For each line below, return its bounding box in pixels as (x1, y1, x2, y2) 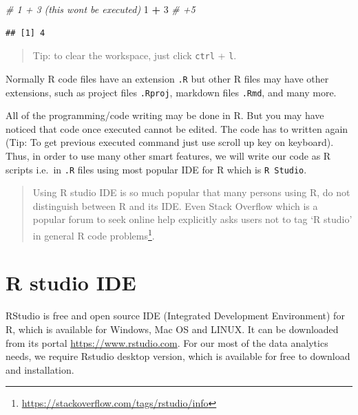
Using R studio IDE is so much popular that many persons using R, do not (32, 185, 350, 200)
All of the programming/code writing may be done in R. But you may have (6, 108, 324, 123)
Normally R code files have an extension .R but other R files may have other (6, 71, 329, 85)
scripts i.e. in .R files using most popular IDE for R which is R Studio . (6, 162, 307, 176)
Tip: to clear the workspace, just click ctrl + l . (32, 48, 237, 63)
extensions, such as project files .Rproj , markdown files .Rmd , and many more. (6, 85, 337, 99)
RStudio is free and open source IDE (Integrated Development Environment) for (6, 308, 345, 323)
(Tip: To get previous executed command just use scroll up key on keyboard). (6, 135, 334, 149)
